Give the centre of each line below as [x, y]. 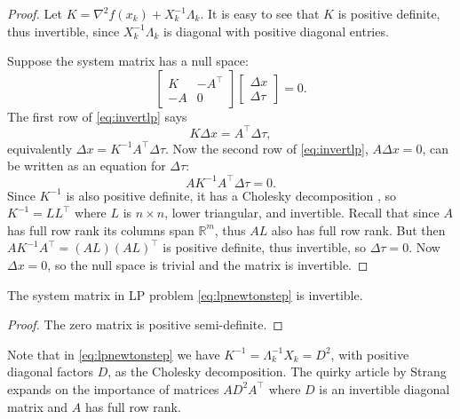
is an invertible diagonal [385, 388]
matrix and [38, 406]
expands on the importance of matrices [113, 388]
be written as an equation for [87, 166]
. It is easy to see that [260, 13]
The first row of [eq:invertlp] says [97, 116]
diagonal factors [50, 372]
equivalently [40, 148]
